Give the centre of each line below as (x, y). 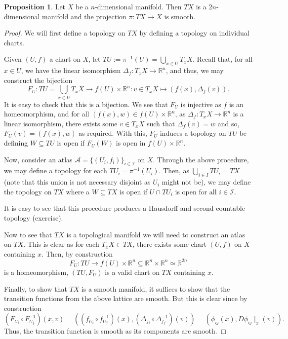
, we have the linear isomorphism (71, 70)
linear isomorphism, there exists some (61, 123)
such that (161, 123)
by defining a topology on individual (194, 33)
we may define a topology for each (56, 170)
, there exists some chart (170, 244)
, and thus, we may (195, 70)
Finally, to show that (36, 288)
